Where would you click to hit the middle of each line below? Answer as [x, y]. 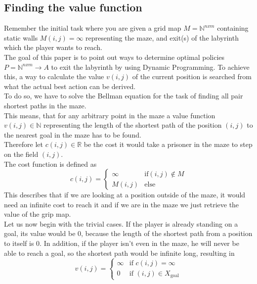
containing [233, 28]
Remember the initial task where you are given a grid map [93, 28]
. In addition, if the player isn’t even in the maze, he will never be [139, 243]
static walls [21, 37]
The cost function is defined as [50, 164]
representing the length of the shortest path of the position [132, 125]
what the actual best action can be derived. [70, 86]
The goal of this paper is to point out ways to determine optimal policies [114, 57]
